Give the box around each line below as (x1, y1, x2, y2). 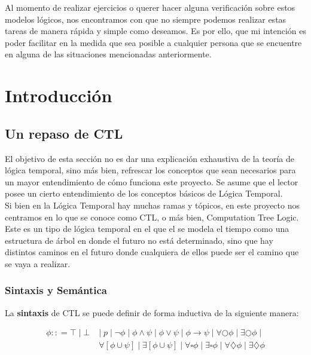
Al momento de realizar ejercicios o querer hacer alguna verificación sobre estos (5, 1, 295, 13)
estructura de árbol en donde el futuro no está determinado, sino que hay (5, 234, 273, 246)
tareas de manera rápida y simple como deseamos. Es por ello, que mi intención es (5, 25, 306, 37)
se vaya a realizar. (5, 257, 71, 270)
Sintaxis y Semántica (5, 283, 107, 298)
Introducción (5, 83, 112, 108)
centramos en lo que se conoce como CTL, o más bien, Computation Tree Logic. (5, 210, 299, 223)
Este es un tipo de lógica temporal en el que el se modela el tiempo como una (5, 222, 289, 235)
